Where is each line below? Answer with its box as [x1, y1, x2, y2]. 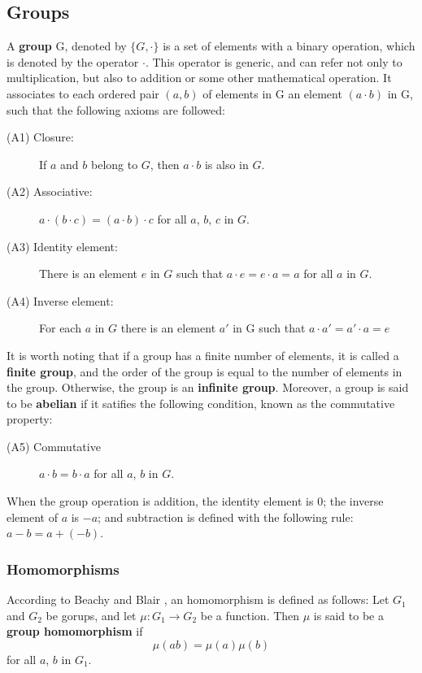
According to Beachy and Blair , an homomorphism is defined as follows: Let [7, 591, 389, 608]
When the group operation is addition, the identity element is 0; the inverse [7, 493, 384, 510]
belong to [90, 155, 138, 172]
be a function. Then [200, 606, 300, 623]
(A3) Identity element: [7, 237, 118, 254]
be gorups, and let [46, 606, 137, 623]
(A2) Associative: [7, 183, 93, 200]
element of [7, 508, 58, 525]
